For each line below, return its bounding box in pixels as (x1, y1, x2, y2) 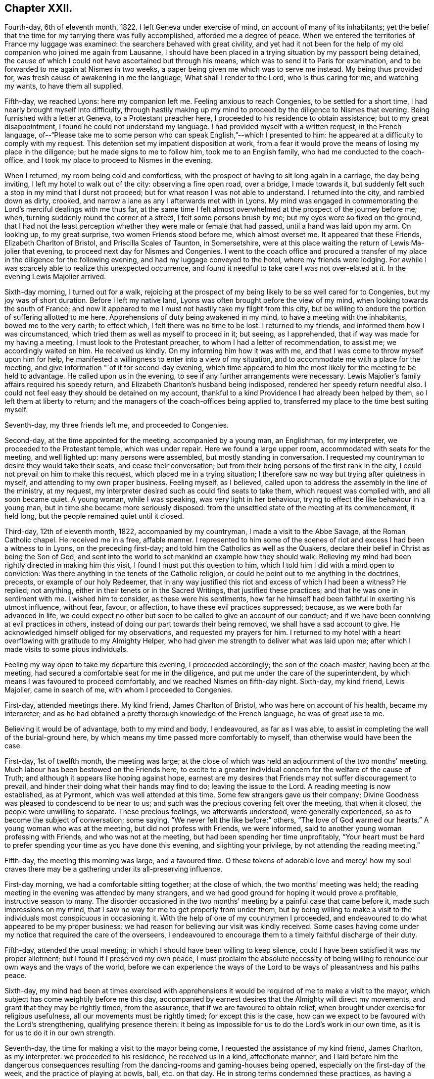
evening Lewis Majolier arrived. (4, 272, 106, 281)
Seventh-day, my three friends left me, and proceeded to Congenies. (4, 421, 229, 430)
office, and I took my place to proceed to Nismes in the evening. (4, 156, 213, 165)
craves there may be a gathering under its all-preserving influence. (4, 865, 223, 874)
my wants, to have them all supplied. (4, 82, 123, 91)
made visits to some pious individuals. (4, 645, 128, 654)
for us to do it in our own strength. (4, 1029, 115, 1037)
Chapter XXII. (4, 2, 73, 14)
